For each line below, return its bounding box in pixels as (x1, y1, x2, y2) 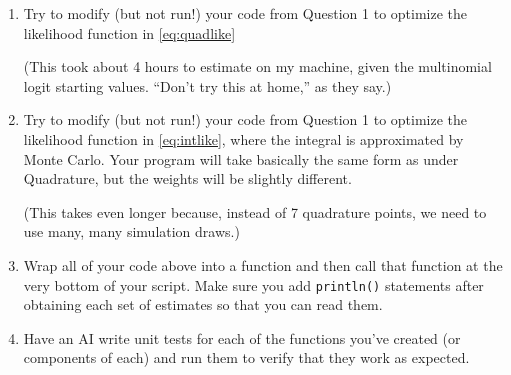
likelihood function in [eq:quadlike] (23, 22, 236, 43)
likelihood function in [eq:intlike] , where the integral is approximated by (23, 128, 464, 149)
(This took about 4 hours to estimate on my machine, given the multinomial (23, 56, 492, 77)
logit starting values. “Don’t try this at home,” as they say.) (23, 75, 392, 96)
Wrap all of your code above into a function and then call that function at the (23, 254, 503, 275)
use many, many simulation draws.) (23, 221, 240, 242)
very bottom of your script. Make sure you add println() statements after (23, 274, 484, 295)
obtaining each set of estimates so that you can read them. (23, 294, 383, 315)
